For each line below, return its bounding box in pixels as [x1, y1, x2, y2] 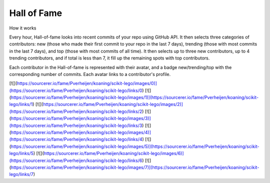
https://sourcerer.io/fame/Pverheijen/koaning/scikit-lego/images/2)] [42, 101, 183, 107]
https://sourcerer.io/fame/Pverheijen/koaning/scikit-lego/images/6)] [43, 150, 184, 156]
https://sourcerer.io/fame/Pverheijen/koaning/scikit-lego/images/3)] [10, 115, 151, 121]
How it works [9, 25, 37, 31]
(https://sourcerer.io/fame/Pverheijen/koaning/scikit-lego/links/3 [9, 122, 142, 128]
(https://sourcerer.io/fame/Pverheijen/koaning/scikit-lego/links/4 [9, 136, 142, 142]
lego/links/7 [9, 171, 33, 177]
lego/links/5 [9, 150, 34, 156]
